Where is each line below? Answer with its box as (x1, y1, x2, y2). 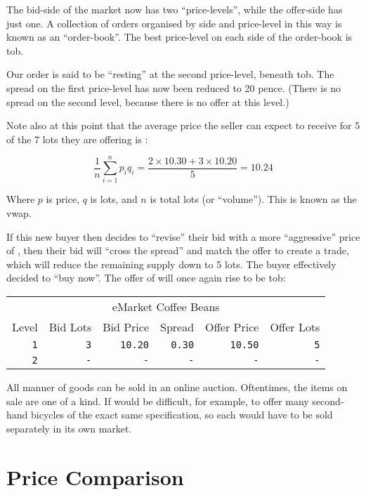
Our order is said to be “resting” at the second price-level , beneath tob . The (6, 67, 334, 81)
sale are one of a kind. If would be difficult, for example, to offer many (6, 393, 309, 408)
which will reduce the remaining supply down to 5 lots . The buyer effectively (6, 256, 336, 271)
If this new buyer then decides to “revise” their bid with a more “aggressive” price (6, 229, 360, 244)
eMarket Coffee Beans (112, 298, 220, 315)
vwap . (6, 206, 32, 220)
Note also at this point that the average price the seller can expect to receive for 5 (6, 118, 360, 133)
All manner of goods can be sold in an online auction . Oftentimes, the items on (6, 380, 348, 395)
